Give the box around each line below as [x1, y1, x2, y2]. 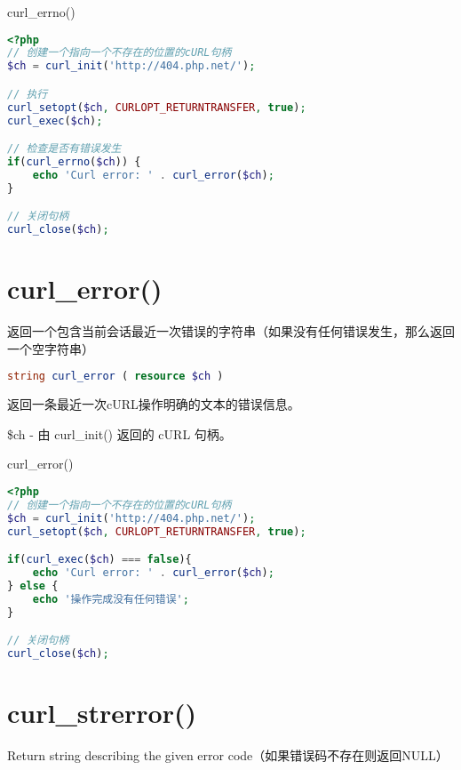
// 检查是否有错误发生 [7, 142, 122, 156]
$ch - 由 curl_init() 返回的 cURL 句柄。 [7, 424, 232, 443]
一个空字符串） [7, 339, 94, 357]
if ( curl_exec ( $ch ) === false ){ [7, 553, 192, 566]
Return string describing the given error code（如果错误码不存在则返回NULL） [7, 746, 449, 765]
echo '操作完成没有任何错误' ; [32, 592, 189, 606]
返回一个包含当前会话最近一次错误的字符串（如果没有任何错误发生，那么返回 [7, 322, 455, 341]
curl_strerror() [7, 694, 196, 731]
